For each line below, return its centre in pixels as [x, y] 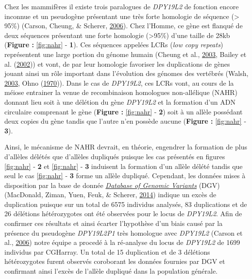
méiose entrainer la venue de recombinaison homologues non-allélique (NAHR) [121, 92]
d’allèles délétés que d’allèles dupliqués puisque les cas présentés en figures [115, 156]
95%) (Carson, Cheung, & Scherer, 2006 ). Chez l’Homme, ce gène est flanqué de [124, 26]
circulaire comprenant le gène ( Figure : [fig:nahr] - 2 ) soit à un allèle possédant [124, 111]
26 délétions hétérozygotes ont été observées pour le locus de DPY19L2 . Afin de [123, 214]
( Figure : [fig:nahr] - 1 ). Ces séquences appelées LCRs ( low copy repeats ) [114, 45]
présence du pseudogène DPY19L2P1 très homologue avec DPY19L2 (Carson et [124, 232]
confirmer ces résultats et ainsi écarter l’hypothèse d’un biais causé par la [114, 223]
